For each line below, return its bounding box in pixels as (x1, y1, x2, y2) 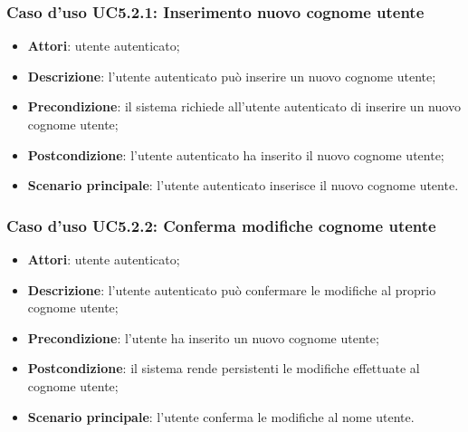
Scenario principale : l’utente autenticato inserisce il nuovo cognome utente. (27, 176, 459, 195)
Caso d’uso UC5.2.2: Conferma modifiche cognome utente (6, 214, 436, 236)
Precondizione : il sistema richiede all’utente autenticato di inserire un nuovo (27, 97, 461, 116)
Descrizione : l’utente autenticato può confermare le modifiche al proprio (27, 280, 436, 299)
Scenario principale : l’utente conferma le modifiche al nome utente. (27, 407, 415, 426)
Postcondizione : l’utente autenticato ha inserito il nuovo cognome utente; (27, 145, 444, 164)
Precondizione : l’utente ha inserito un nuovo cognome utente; (27, 328, 379, 347)
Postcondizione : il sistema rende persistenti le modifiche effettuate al (27, 359, 420, 378)
